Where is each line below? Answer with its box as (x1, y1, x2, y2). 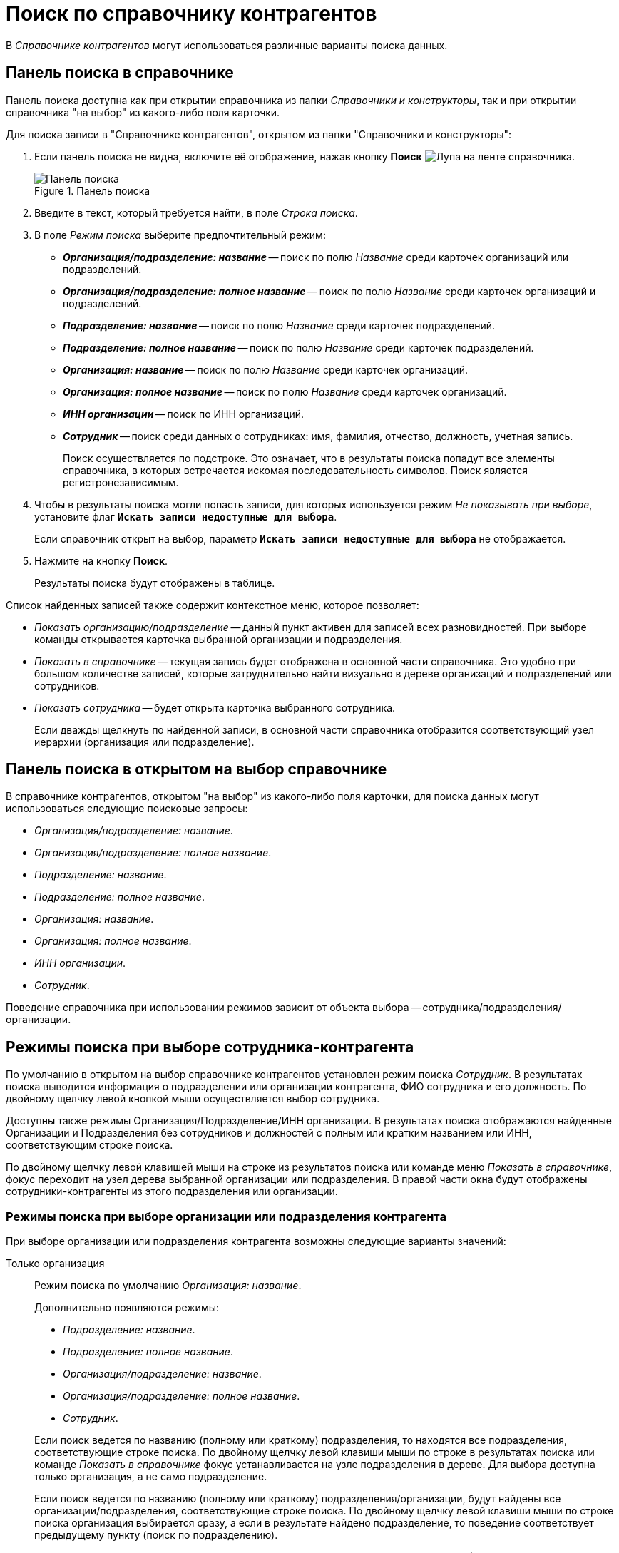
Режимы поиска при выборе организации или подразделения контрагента (6, 1209, 446, 1224)
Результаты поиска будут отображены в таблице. (34, 576, 275, 589)
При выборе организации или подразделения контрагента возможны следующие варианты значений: (6, 1235, 506, 1248)
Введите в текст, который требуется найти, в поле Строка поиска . (34, 206, 358, 219)
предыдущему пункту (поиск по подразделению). (34, 1529, 278, 1542)
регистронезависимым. (63, 476, 179, 488)
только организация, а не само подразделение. (34, 1470, 267, 1483)
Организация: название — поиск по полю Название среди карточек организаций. (63, 363, 468, 376)
